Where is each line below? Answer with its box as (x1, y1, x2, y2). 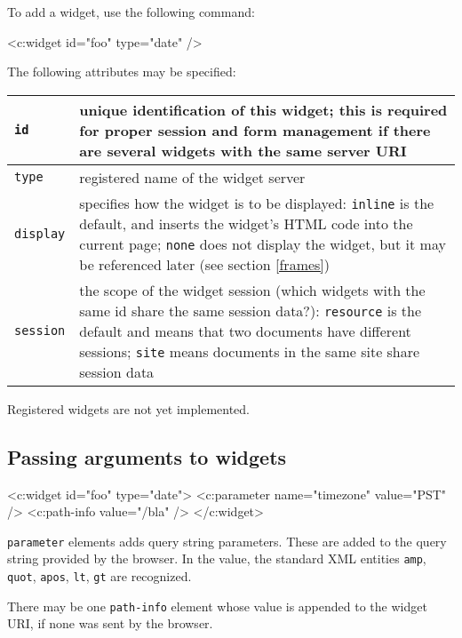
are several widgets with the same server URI (79, 140, 407, 161)
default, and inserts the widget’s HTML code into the (79, 212, 413, 234)
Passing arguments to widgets (7, 443, 287, 470)
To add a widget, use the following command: (7, 3, 255, 20)
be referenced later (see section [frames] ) (79, 253, 331, 275)
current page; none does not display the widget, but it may (79, 233, 446, 254)
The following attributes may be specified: (7, 62, 236, 81)
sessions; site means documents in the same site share (79, 340, 420, 362)
